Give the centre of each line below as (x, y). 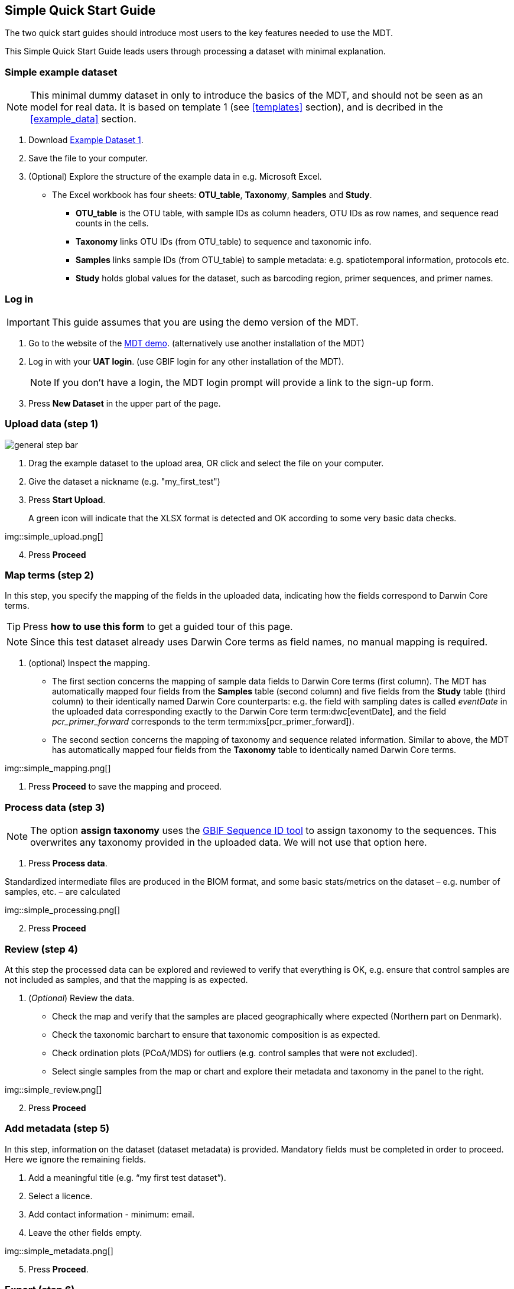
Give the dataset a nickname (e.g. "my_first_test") (124, 481)
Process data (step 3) (55, 807)
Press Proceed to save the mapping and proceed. (125, 787)
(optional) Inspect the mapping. (90, 663)
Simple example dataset (61, 72)
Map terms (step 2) (49, 575)
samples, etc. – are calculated (63, 892)
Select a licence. (61, 1196)
